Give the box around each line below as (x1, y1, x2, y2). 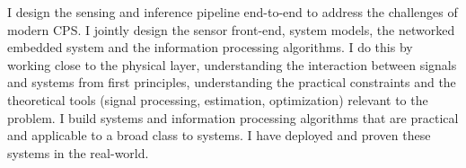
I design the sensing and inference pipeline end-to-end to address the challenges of (7, 3, 458, 21)
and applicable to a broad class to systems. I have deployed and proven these (7, 126, 431, 145)
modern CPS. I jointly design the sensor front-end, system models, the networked (7, 20, 455, 39)
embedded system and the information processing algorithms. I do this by (7, 38, 413, 57)
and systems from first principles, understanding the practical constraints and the (7, 73, 456, 92)
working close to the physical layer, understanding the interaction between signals (7, 55, 457, 74)
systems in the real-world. (7, 143, 149, 162)
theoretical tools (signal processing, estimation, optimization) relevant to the (7, 90, 428, 109)
